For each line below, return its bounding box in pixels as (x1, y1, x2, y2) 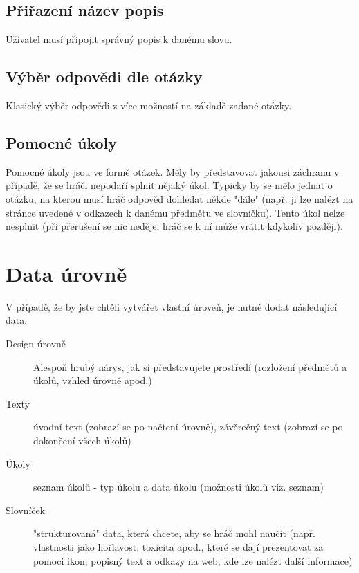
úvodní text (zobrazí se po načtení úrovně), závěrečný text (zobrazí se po (33, 419, 343, 434)
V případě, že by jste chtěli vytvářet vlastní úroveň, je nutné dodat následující (6, 299, 338, 313)
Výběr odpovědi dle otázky (6, 66, 203, 87)
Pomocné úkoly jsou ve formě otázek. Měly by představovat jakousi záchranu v (6, 164, 340, 179)
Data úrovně (6, 259, 127, 287)
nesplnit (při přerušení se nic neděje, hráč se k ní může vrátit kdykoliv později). (6, 219, 343, 233)
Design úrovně (6, 336, 66, 351)
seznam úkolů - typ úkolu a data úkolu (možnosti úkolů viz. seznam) (33, 480, 324, 494)
